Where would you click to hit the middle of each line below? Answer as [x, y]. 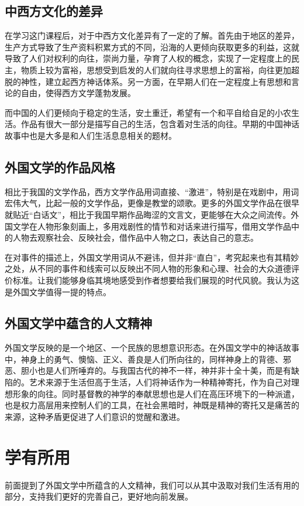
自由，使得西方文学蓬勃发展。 [78, 93]
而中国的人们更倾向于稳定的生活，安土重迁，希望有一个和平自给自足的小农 [148, 112]
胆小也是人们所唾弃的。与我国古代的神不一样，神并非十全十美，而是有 [156, 370]
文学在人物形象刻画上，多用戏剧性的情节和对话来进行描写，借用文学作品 [152, 226]
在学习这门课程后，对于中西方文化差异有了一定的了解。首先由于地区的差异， [152, 35]
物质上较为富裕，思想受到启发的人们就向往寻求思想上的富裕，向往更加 [156, 69]
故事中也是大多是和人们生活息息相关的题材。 [91, 135]
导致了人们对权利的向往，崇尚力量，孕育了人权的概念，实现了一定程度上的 [148, 58]
